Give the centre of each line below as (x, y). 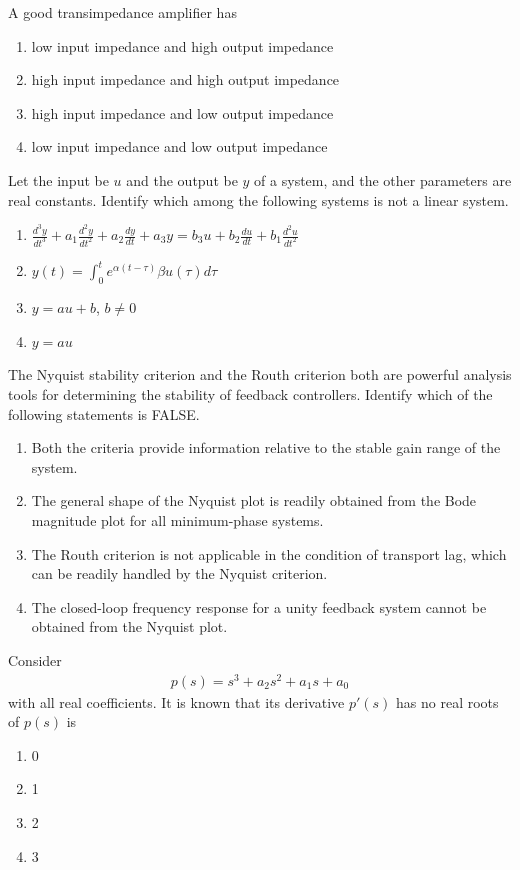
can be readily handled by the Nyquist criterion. (179, 573)
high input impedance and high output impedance (185, 79)
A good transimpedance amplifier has (122, 12)
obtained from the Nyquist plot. (129, 626)
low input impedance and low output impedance (179, 146)
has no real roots (447, 701)
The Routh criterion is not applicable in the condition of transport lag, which (269, 553)
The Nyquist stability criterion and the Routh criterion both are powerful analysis (260, 374)
